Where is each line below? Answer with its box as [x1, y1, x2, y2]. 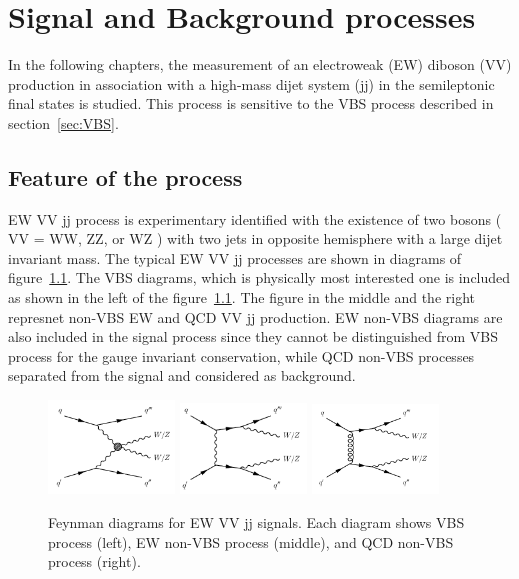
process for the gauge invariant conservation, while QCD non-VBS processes [8, 345, 475, 366]
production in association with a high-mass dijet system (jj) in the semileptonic [8, 73, 495, 94]
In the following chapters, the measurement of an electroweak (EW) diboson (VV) [8, 54, 512, 75]
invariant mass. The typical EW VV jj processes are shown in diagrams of [8, 247, 462, 268]
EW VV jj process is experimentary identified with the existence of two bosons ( [8, 208, 502, 229]
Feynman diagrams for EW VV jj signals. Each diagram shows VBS [48, 511, 465, 532]
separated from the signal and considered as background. [8, 365, 356, 386]
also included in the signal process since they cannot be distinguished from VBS [8, 326, 499, 347]
